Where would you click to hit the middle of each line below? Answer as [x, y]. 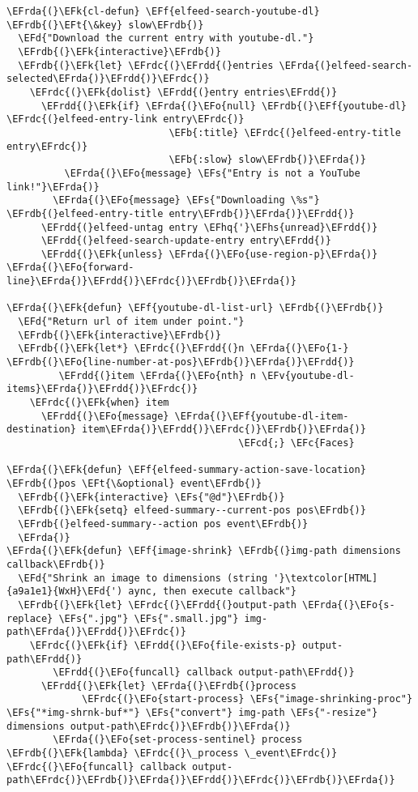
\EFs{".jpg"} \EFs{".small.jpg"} [149, 618]
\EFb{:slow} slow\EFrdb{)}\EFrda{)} [267, 160]
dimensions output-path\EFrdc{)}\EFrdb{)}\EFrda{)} [149, 726]
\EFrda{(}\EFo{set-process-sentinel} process [178, 740]
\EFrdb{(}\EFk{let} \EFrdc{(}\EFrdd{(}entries [146, 65]
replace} [30, 618]
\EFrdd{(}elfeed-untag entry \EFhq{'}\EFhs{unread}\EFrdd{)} [209, 227]
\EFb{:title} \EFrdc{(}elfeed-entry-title [285, 132]
